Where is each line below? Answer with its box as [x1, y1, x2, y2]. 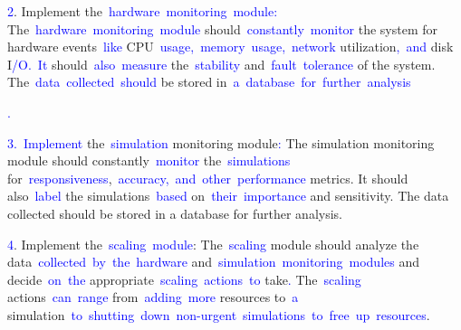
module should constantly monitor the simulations [7, 151, 291, 170]
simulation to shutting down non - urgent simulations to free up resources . [7, 305, 430, 324]
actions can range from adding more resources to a [7, 288, 299, 306]
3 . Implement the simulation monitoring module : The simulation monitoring [7, 133, 435, 152]
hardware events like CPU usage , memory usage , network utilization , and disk [7, 37, 454, 56]
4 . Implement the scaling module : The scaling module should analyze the [7, 234, 419, 253]
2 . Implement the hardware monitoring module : [7, 2, 278, 20]
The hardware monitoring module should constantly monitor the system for [7, 19, 438, 38]
